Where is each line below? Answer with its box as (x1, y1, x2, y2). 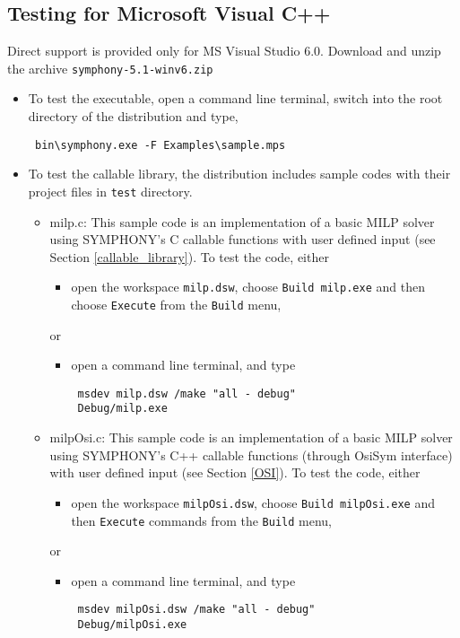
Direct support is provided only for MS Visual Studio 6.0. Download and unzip (7, 41, 441, 60)
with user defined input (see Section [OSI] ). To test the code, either (49, 463, 421, 482)
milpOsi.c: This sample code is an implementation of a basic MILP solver (49, 428, 453, 447)
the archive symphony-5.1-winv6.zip (7, 58, 213, 77)
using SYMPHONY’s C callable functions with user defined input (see (49, 230, 436, 249)
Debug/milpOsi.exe (77, 618, 187, 632)
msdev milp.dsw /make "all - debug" (77, 387, 296, 400)
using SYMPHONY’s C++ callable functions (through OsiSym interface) (49, 445, 453, 464)
